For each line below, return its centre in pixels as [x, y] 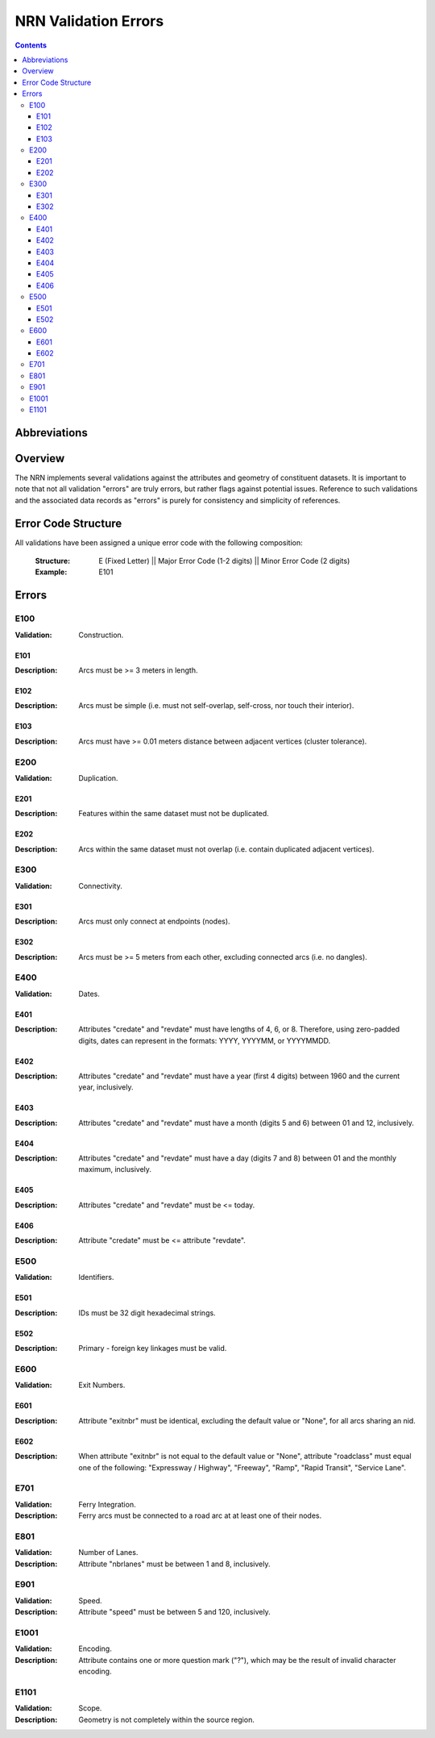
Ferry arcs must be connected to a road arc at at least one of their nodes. [200, 1515]
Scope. [90, 1708]
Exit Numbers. [102, 1385]
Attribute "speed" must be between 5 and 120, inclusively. [175, 1612]
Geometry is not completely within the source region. [167, 1719]
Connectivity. [100, 886]
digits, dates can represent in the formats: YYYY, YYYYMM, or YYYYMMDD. [205, 1040]
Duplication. [98, 777]
